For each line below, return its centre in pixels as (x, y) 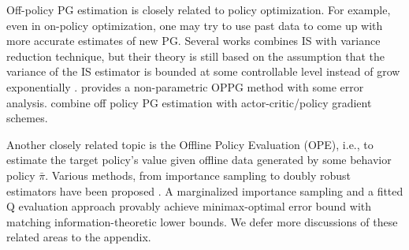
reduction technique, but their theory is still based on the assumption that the (196, 56)
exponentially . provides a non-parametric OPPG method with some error (185, 86)
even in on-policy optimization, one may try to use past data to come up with (195, 25)
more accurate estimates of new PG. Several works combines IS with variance (193, 41)
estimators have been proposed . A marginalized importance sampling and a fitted (205, 190)
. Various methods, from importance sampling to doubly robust (198, 175)
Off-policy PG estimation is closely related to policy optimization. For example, (199, 9)
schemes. (27, 118)
